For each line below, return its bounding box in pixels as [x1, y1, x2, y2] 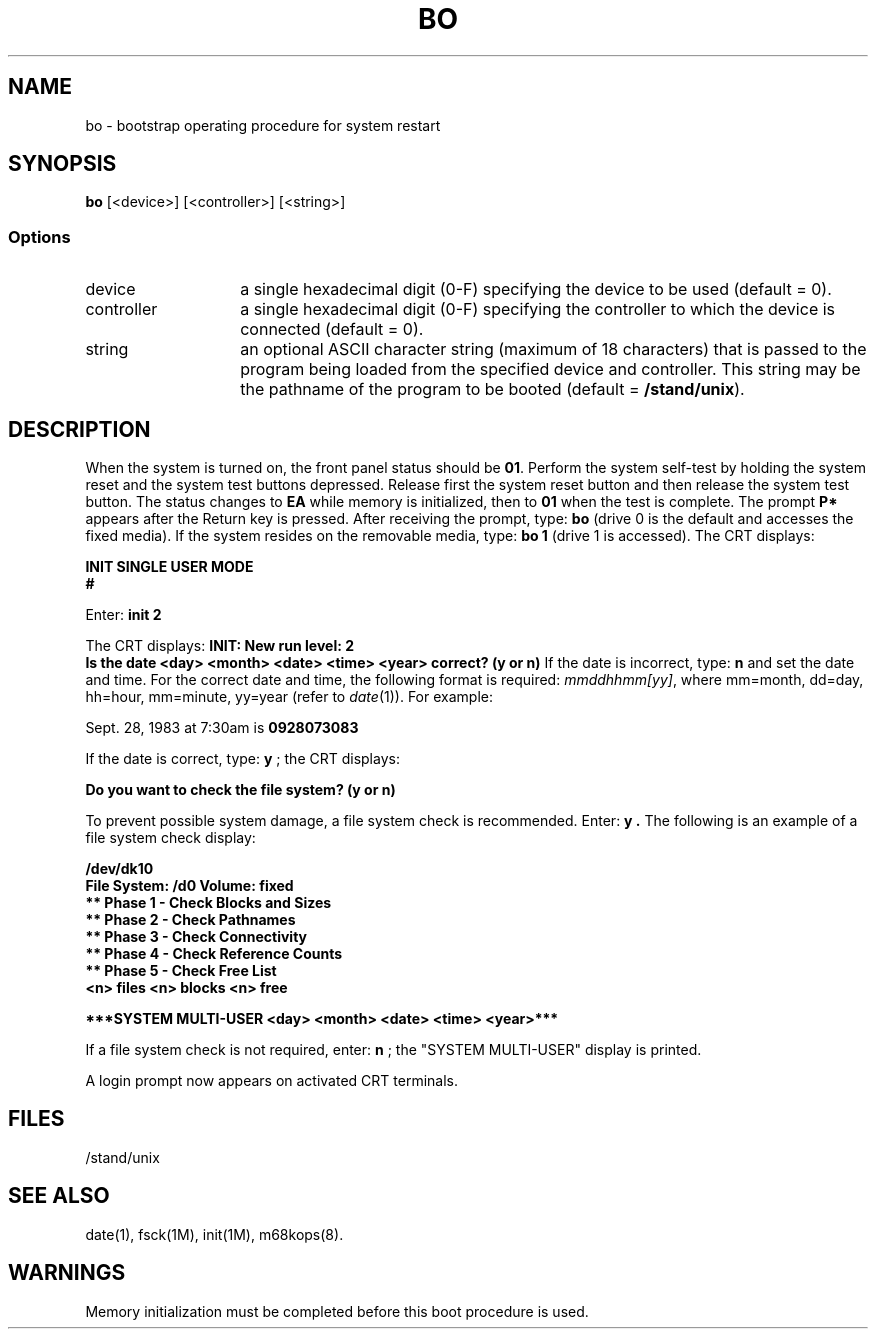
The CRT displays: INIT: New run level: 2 [85, 637, 354, 655]
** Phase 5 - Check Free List [85, 962, 277, 980]
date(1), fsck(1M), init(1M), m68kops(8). [85, 1225, 344, 1243]
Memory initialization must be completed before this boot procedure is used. [85, 1302, 589, 1320]
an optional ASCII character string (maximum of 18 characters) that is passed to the [240, 339, 867, 360]
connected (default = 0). [240, 319, 424, 340]
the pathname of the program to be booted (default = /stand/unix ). [240, 379, 745, 400]
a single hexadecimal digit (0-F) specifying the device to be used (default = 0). [240, 279, 832, 300]
